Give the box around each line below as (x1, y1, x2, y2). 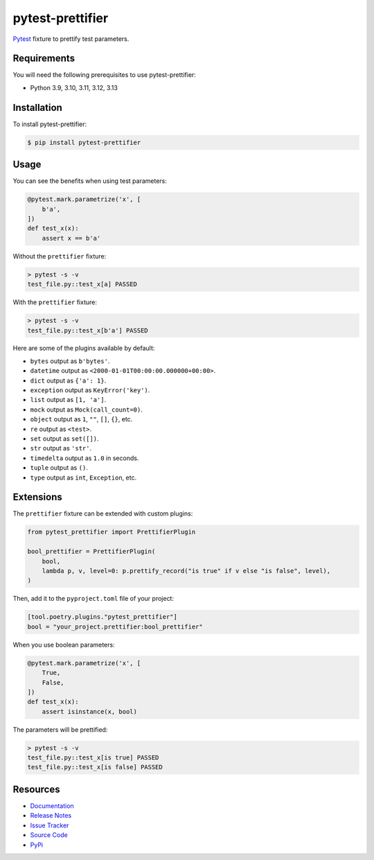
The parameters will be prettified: (12, 725, 108, 734)
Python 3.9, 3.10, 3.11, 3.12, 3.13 (30, 83, 118, 91)
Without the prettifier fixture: (12, 252, 107, 260)
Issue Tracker (30, 821, 69, 830)
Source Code (30, 831, 69, 839)
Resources (12, 783, 60, 795)
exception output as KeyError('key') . (30, 386, 150, 394)
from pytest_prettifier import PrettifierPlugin (27, 528, 196, 536)
